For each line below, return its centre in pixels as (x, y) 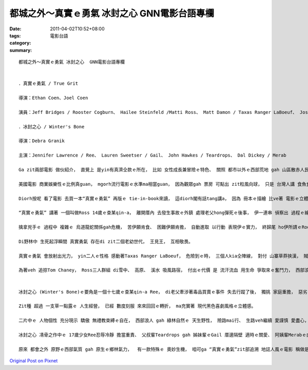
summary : (21, 50)
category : (20, 43)
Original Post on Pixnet (34, 361)
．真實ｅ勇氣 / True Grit (49, 84)
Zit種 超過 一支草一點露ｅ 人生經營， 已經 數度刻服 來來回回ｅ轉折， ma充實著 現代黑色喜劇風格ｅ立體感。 (137, 306)
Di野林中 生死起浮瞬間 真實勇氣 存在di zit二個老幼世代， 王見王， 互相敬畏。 (106, 241)
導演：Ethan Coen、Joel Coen (53, 98)
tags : (15, 35)
